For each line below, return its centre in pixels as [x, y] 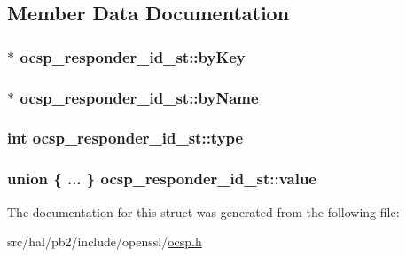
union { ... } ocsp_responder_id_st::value [162, 179]
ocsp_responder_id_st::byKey [133, 56]
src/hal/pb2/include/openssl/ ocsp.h [105, 241]
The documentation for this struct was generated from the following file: [203, 211]
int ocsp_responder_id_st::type [125, 138]
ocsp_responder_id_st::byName [139, 97]
